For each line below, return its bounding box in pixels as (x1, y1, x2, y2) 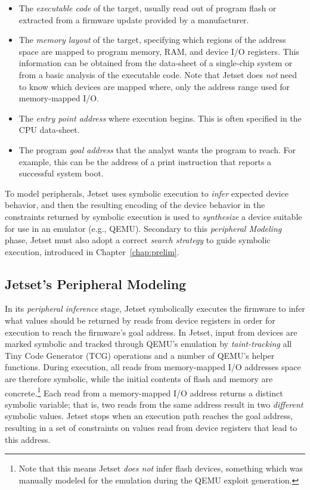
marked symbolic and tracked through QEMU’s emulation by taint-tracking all (5, 337, 292, 350)
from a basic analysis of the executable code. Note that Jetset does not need (18, 68, 297, 80)
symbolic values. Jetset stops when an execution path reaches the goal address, (5, 410, 293, 422)
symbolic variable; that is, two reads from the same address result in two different (5, 398, 303, 410)
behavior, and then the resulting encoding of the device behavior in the (5, 199, 265, 211)
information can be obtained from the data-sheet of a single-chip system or (18, 57, 293, 69)
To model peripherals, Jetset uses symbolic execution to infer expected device (5, 187, 289, 199)
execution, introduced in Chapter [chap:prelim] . (5, 245, 179, 258)
